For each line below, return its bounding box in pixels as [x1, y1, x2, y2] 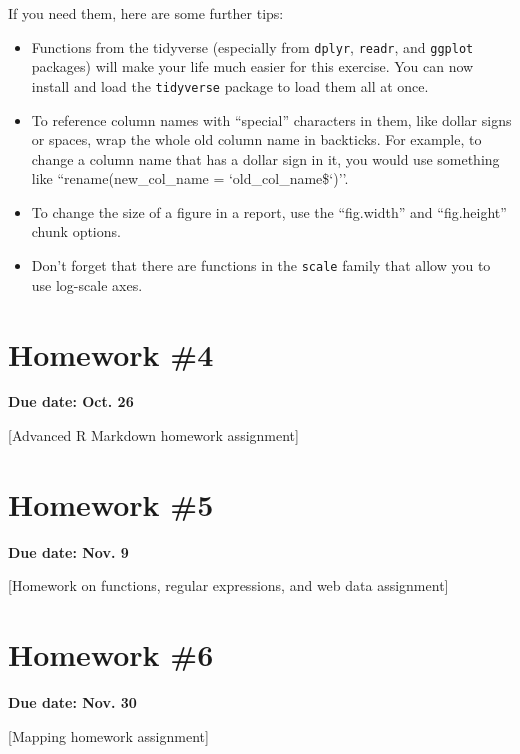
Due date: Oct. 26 [8, 391, 134, 412]
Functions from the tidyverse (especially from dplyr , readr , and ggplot [31, 36, 474, 57]
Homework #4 [8, 333, 214, 374]
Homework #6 [8, 634, 214, 675]
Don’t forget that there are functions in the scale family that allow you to [31, 255, 491, 276]
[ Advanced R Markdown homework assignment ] [8, 425, 299, 446]
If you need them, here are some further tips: [8, 3, 284, 23]
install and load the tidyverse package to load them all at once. [31, 75, 429, 96]
